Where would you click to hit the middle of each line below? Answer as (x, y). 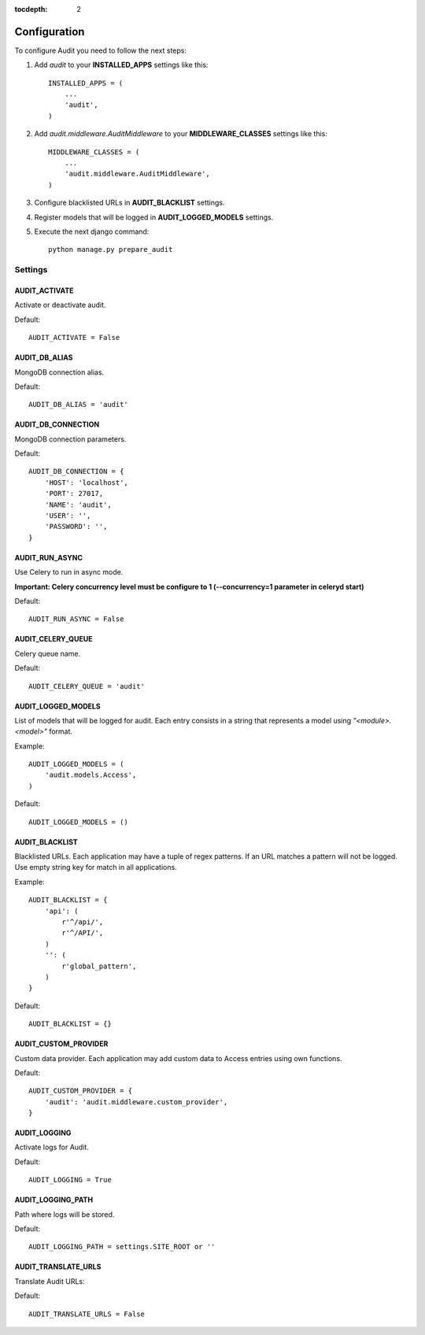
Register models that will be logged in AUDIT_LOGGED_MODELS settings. (154, 217)
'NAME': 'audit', (78, 505)
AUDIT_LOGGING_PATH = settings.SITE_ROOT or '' (122, 1247)
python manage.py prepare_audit (111, 250)
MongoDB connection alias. (59, 372)
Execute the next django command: (92, 231)
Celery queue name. (48, 653)
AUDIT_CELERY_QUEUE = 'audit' (87, 686)
